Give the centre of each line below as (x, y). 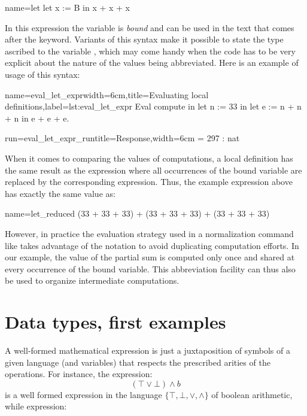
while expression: (36, 406)
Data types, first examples (115, 322)
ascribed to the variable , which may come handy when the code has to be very (150, 51)
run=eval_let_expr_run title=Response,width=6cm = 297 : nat (122, 138)
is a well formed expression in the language (83, 394)
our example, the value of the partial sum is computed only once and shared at (150, 257)
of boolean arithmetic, (252, 394)
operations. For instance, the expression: (79, 374)
